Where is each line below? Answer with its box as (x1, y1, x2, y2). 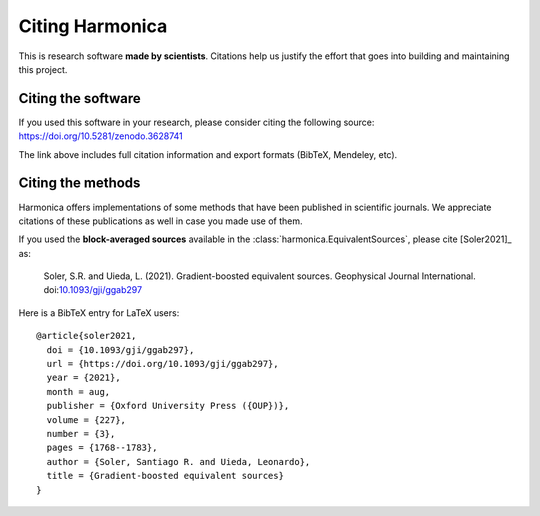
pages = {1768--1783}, (46, 442, 158, 454)
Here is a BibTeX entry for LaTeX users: (18, 306, 180, 319)
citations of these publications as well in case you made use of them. (18, 215, 304, 227)
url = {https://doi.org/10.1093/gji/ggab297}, (46, 358, 279, 370)
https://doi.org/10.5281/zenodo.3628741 (18, 130, 184, 142)
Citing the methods (18, 175, 141, 192)
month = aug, (46, 386, 111, 397)
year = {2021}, (46, 372, 121, 384)
